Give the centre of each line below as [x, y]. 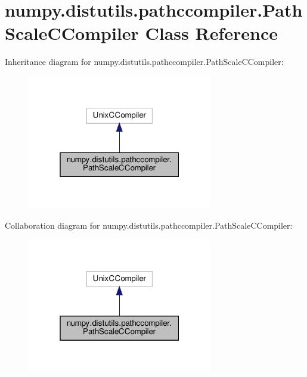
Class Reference [211, 33]
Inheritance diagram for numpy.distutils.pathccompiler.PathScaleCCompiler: [144, 62]
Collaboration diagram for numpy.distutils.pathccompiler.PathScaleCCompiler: [149, 225]
